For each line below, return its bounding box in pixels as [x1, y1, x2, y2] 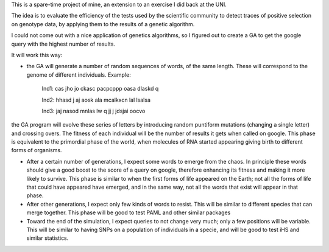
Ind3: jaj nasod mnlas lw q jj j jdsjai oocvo [41, 107, 146, 114]
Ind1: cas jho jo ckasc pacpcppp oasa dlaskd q [41, 85, 159, 93]
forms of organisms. [11, 147, 62, 154]
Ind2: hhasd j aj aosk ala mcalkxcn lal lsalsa [41, 96, 150, 103]
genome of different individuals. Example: [26, 71, 131, 79]
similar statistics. [26, 234, 69, 242]
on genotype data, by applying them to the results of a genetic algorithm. [11, 20, 195, 27]
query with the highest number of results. [11, 40, 116, 47]
